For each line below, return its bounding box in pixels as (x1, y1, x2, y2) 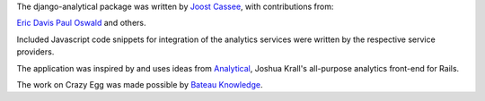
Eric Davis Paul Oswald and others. (16, 18, 146, 29)
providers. (16, 46, 55, 57)
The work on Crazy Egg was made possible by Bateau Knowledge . (16, 79, 263, 89)
